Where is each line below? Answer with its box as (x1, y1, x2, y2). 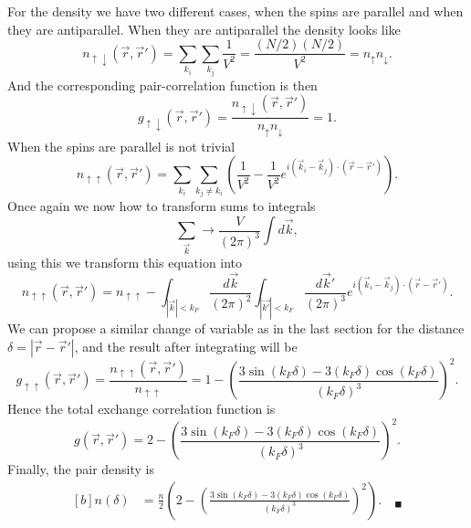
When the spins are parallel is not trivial (7, 136, 235, 155)
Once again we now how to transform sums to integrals (7, 196, 316, 216)
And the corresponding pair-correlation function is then (7, 75, 318, 94)
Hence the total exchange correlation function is (7, 399, 276, 418)
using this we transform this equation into (7, 252, 243, 271)
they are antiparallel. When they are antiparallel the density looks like (7, 19, 401, 38)
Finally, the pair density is (7, 459, 155, 479)
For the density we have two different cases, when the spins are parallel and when (7, 2, 464, 20)
